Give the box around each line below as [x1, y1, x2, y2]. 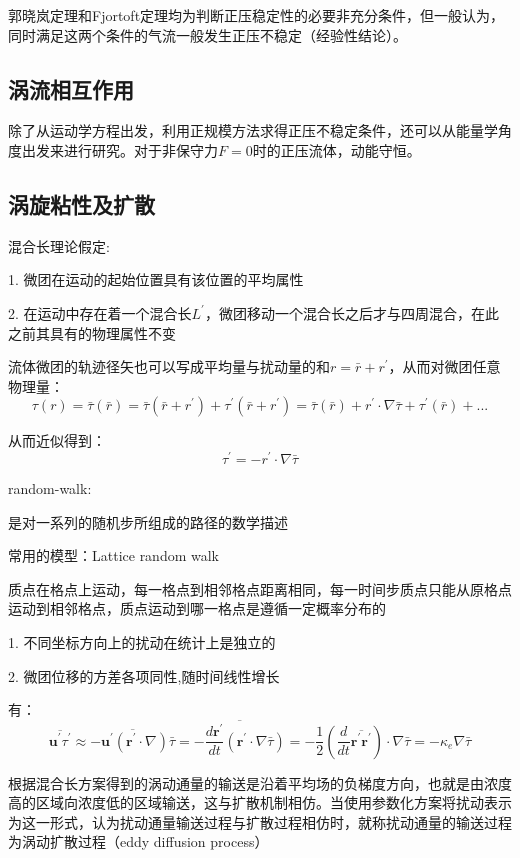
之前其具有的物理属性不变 [8, 322, 176, 343]
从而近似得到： [8, 430, 106, 451]
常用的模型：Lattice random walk [8, 545, 220, 566]
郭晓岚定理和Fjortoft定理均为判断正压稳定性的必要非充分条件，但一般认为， [8, 5, 505, 25]
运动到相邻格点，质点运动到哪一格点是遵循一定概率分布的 [8, 598, 386, 619]
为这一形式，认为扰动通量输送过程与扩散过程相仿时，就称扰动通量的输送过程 [8, 811, 512, 832]
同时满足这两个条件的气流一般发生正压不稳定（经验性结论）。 [8, 24, 407, 45]
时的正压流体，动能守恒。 [252, 139, 421, 160]
